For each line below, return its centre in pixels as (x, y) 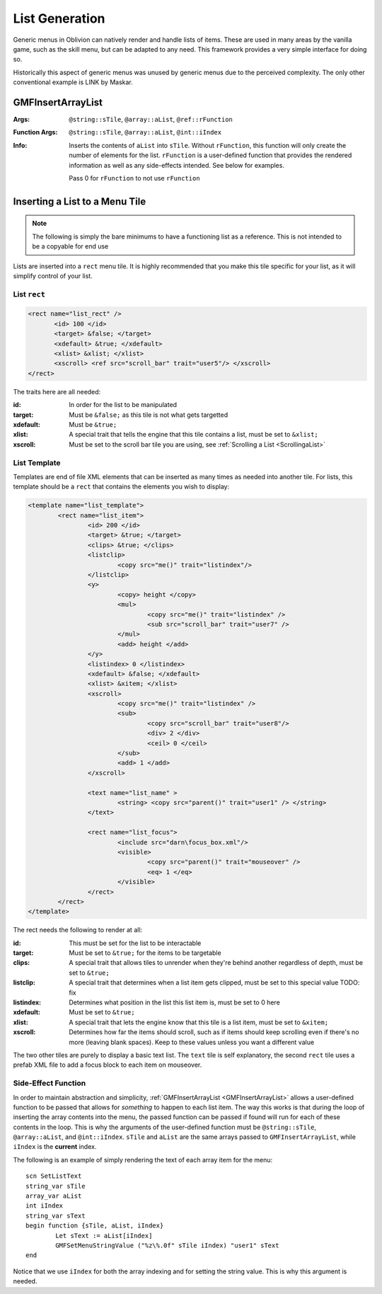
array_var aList (54, 1196)
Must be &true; (93, 424)
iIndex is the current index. (55, 1147)
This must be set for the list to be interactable (135, 943)
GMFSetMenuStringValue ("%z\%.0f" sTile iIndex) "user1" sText (167, 1245)
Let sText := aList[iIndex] (104, 1236)
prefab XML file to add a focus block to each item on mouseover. (108, 1065)
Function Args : (35, 132)
